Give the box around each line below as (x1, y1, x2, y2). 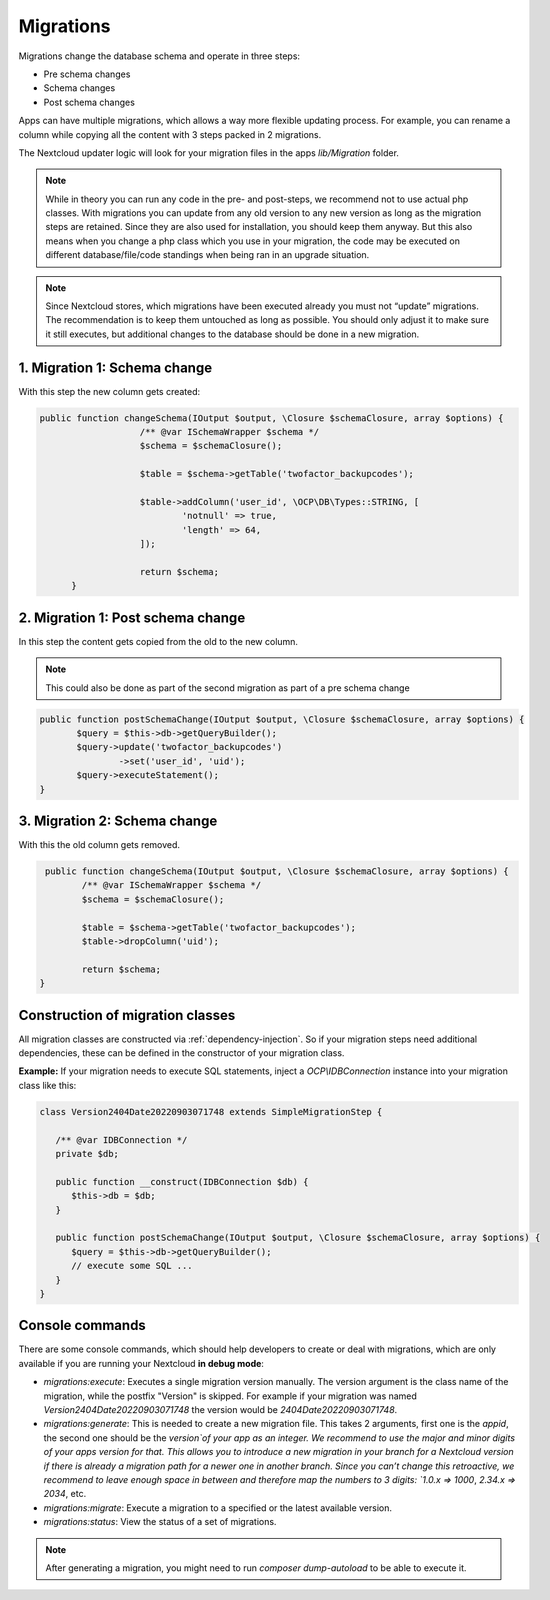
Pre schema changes (43, 68, 131, 80)
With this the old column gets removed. (18, 839, 180, 851)
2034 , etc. (43, 1488, 87, 1500)
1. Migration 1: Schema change (18, 359, 213, 376)
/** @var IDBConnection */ (55, 1134, 188, 1145)
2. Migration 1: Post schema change (18, 609, 246, 626)
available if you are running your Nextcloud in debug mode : (18, 1357, 265, 1369)
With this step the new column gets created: (18, 385, 201, 397)
